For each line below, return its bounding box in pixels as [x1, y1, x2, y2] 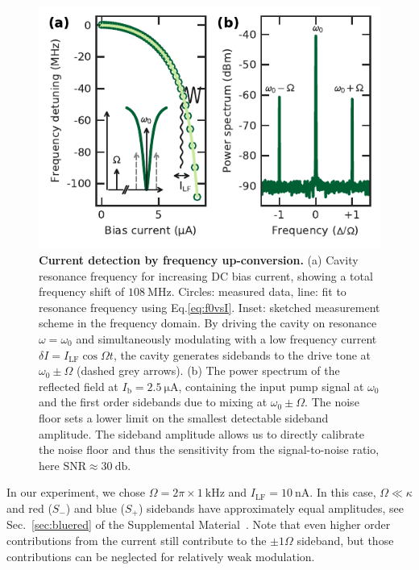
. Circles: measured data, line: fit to [171, 283, 346, 300]
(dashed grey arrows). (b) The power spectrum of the [77, 362, 340, 379]
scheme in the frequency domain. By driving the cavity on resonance [39, 314, 377, 331]
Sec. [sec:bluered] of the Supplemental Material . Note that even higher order [6, 516, 391, 533]
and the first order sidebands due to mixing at [39, 393, 268, 410]
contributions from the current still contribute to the [6, 531, 267, 548]
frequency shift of [39, 283, 125, 300]
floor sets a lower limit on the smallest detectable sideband [39, 409, 329, 426]
